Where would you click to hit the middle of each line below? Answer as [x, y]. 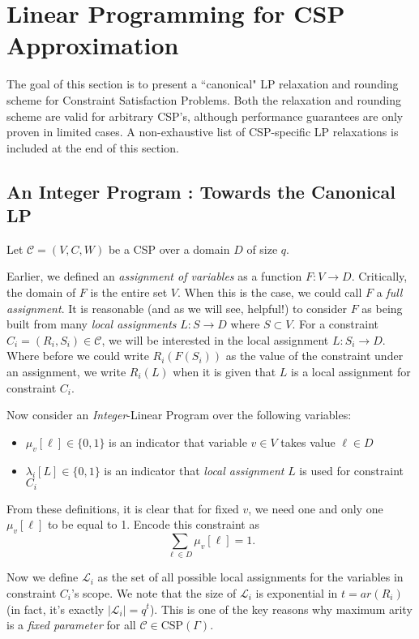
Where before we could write [78, 356]
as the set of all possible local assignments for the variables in [250, 577]
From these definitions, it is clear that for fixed [123, 508]
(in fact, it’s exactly [56, 609]
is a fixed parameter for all [71, 625]
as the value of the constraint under [314, 356]
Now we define [43, 577]
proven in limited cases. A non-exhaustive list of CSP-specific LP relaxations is [203, 132]
